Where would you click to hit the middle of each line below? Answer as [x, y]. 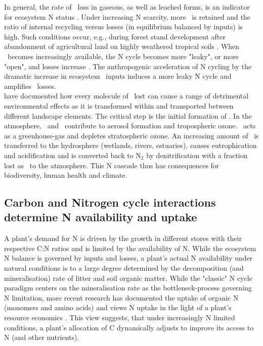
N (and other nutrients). [42, 337]
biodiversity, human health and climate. [66, 175]
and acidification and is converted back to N [73, 155]
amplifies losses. [30, 86]
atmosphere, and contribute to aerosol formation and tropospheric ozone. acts [130, 126]
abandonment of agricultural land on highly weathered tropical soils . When [122, 46]
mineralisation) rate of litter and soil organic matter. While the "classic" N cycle [128, 278]
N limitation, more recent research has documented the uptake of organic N [121, 297]
